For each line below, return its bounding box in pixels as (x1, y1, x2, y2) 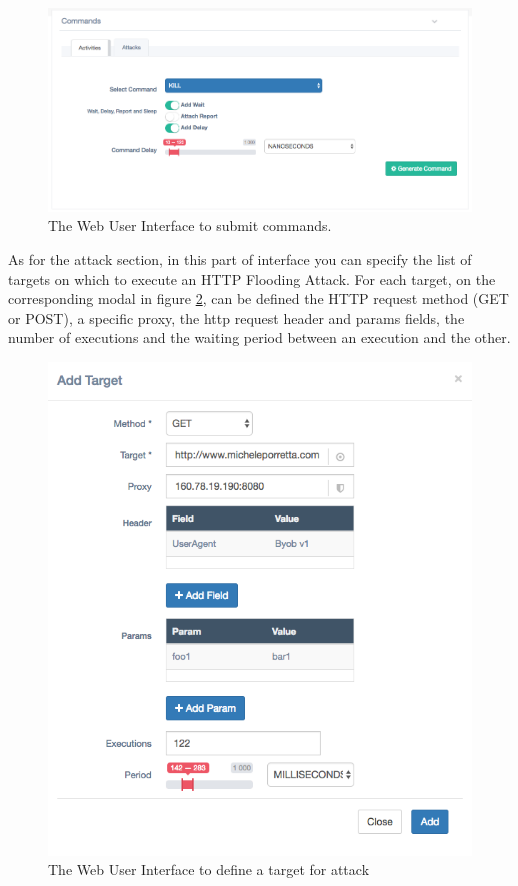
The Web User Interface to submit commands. (48, 215, 332, 236)
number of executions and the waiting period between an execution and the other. (8, 327, 511, 348)
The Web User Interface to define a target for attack (48, 859, 370, 880)
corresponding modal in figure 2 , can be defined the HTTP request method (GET (8, 288, 509, 309)
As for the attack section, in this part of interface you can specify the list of (8, 248, 472, 269)
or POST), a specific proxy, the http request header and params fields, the (8, 307, 465, 328)
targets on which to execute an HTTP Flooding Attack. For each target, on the (8, 268, 496, 289)
